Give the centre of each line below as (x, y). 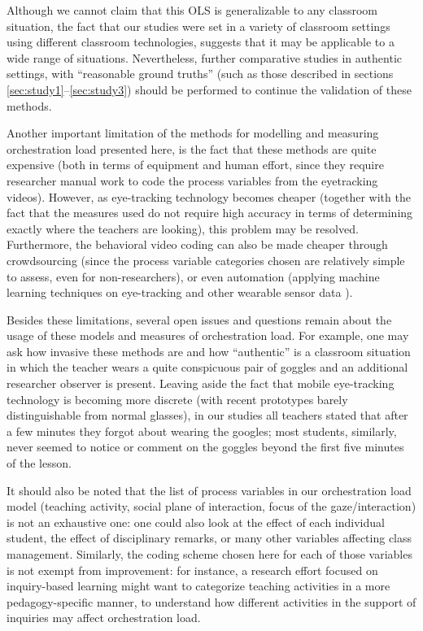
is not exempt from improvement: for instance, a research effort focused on (192, 570)
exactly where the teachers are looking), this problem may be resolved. (183, 228)
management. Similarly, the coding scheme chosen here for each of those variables (209, 554)
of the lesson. (39, 463)
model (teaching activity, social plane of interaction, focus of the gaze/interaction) (211, 506)
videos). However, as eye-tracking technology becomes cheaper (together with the (209, 196)
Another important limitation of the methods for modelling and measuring (193, 133)
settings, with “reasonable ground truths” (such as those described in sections (200, 74)
